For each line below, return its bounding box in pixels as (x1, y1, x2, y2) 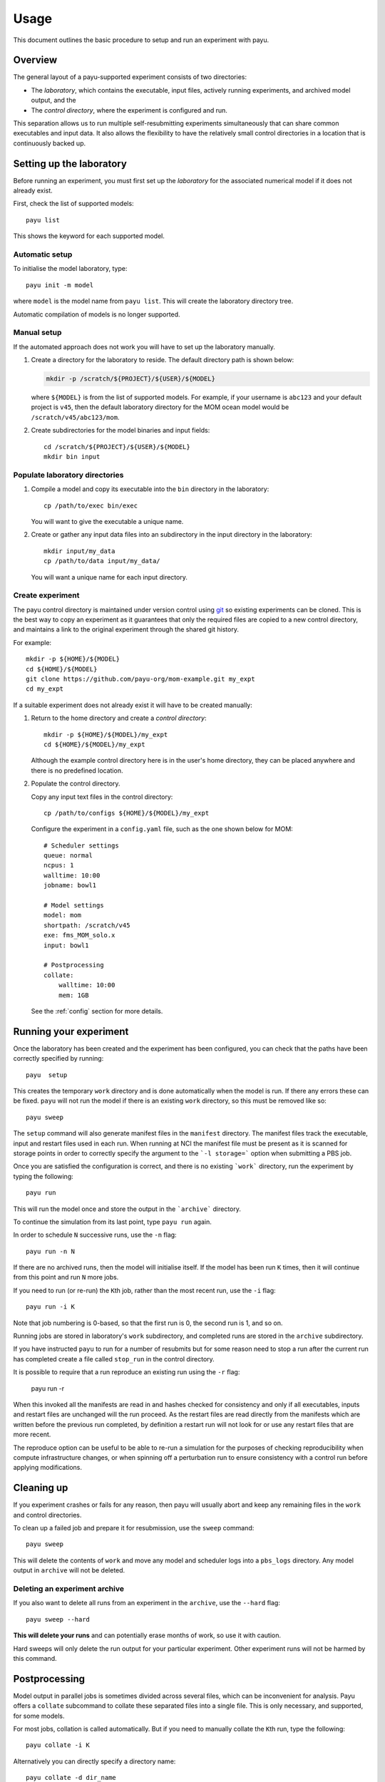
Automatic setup (13, 249, 73, 259)
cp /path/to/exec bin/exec (43, 501, 138, 510)
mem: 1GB (58, 991, 89, 999)
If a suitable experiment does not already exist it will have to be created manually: (13, 701, 253, 709)
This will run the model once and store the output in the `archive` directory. (13, 1205, 242, 1213)
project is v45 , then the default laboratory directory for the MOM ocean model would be (31, 403, 289, 411)
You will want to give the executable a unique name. (31, 517, 184, 525)
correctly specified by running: (13, 1054, 104, 1063)
